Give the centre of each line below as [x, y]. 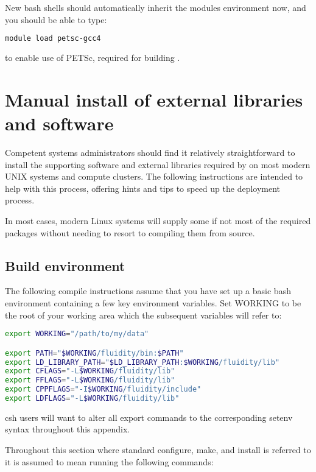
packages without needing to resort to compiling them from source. [130, 232]
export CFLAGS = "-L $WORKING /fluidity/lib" [90, 371]
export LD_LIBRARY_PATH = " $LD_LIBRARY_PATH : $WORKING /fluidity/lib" [142, 362]
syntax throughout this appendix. [68, 429]
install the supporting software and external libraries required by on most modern [158, 164]
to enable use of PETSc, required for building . [93, 58]
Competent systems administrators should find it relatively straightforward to [150, 152]
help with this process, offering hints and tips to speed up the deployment [143, 188]
